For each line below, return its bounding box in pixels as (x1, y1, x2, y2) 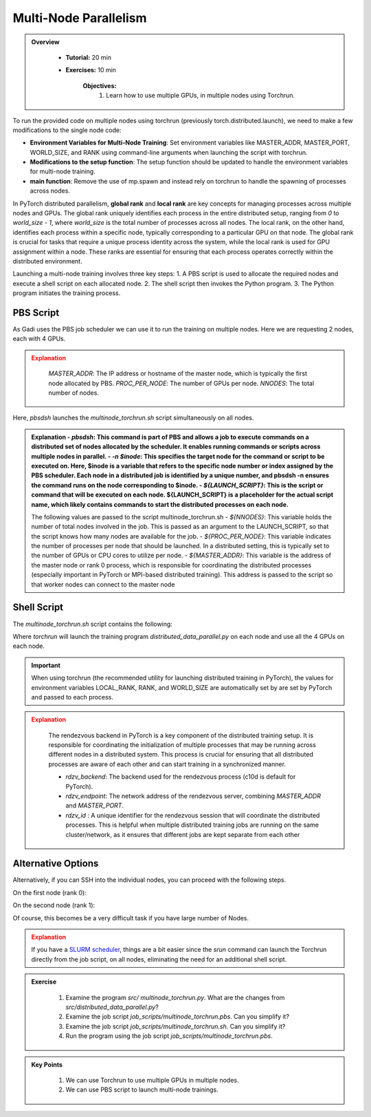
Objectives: (82, 81, 117, 89)
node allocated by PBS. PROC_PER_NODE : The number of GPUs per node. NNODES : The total (48, 379, 315, 387)
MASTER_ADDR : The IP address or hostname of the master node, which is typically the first (48, 369, 307, 378)
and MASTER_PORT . (65, 801, 124, 810)
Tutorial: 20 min (65, 53, 111, 61)
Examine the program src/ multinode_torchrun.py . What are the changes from (65, 993, 285, 1001)
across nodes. (30, 186, 70, 195)
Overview (31, 38, 60, 46)
